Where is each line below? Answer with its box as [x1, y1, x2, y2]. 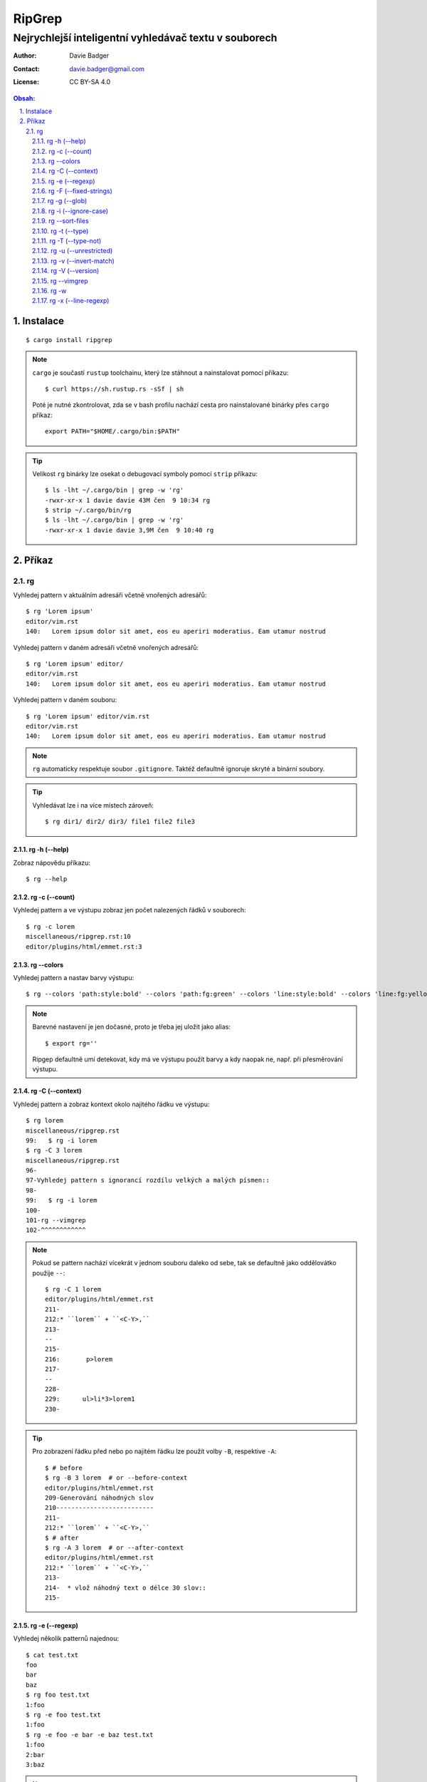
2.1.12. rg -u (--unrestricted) [32, 247, 113, 255]
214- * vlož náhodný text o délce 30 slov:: [45, 1583, 206, 1592]
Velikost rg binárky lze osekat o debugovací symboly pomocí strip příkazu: [32, 469, 258, 478]
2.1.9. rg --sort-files [32, 217, 89, 225]
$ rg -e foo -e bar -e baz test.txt [26, 1731, 154, 1739]
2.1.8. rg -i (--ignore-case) [32, 207, 109, 215]
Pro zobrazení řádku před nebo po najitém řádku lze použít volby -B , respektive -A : [32, 1447, 277, 1456]
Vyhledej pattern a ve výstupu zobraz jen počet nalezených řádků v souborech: [13, 906, 246, 915]
